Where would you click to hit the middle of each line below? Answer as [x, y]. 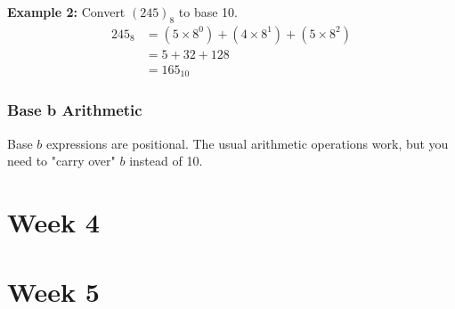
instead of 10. [166, 161]
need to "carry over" [61, 161]
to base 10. [208, 12]
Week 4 [53, 221]
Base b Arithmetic [75, 110]
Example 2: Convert [66, 12]
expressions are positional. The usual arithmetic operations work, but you [247, 143]
